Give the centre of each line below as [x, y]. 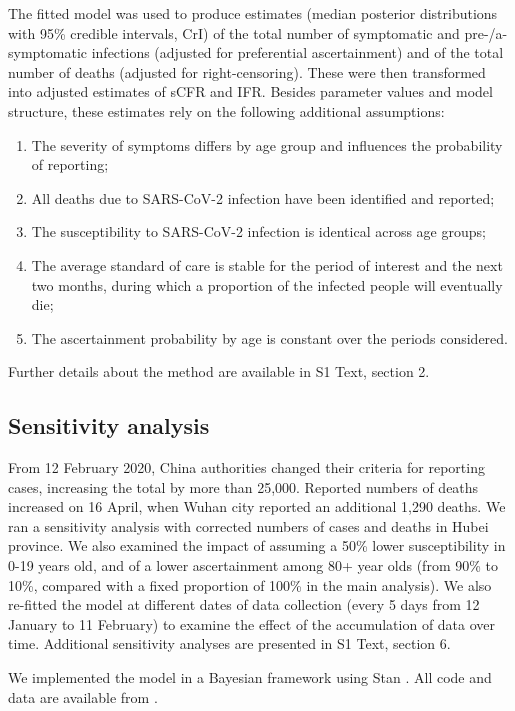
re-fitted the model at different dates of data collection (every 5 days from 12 [244, 604]
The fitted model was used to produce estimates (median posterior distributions [253, 13]
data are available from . [83, 696]
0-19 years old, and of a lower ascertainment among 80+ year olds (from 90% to [253, 565]
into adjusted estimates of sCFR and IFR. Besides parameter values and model [250, 91]
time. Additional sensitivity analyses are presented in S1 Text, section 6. [229, 643]
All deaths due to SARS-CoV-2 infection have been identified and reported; [263, 197]
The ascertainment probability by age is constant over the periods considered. [269, 337]
